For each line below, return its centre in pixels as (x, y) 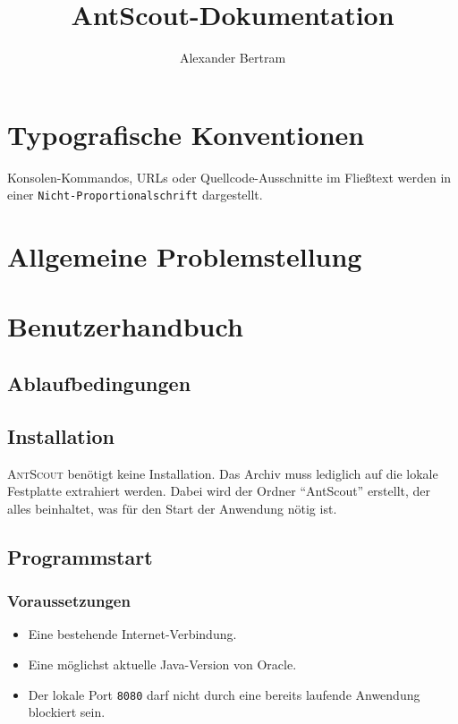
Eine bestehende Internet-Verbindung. (132, 634)
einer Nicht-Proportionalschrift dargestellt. (135, 195)
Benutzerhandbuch (125, 326)
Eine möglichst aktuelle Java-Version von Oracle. (162, 664)
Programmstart (80, 556)
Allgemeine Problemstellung (185, 256)
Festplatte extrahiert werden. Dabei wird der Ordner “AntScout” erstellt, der (219, 491)
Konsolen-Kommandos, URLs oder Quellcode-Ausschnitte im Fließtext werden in (229, 177)
